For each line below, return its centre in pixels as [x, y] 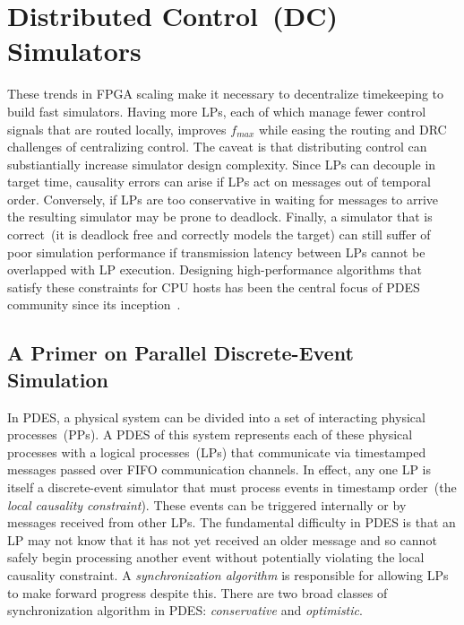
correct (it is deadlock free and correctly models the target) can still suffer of [219, 234]
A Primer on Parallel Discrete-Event [180, 353]
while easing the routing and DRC [352, 129]
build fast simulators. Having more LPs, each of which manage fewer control [217, 111]
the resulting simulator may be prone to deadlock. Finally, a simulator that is [220, 217]
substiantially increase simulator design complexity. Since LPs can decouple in [222, 164]
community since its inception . [94, 304]
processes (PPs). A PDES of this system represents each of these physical [210, 434]
